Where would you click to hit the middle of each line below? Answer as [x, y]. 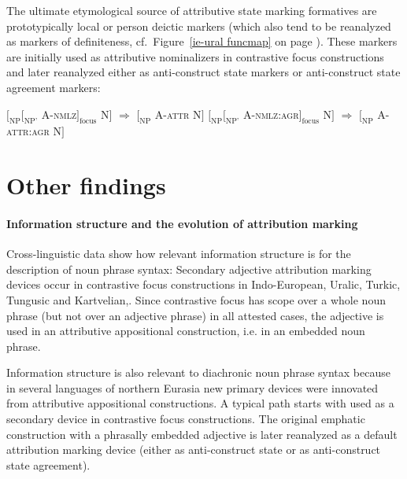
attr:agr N [34, 131]
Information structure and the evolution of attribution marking [182, 223]
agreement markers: [54, 87]
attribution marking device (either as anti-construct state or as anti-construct [194, 450]
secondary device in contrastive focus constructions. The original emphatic [186, 419]
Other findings [86, 185]
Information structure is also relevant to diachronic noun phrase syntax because [198, 372]
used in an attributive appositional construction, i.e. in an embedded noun [186, 331]
